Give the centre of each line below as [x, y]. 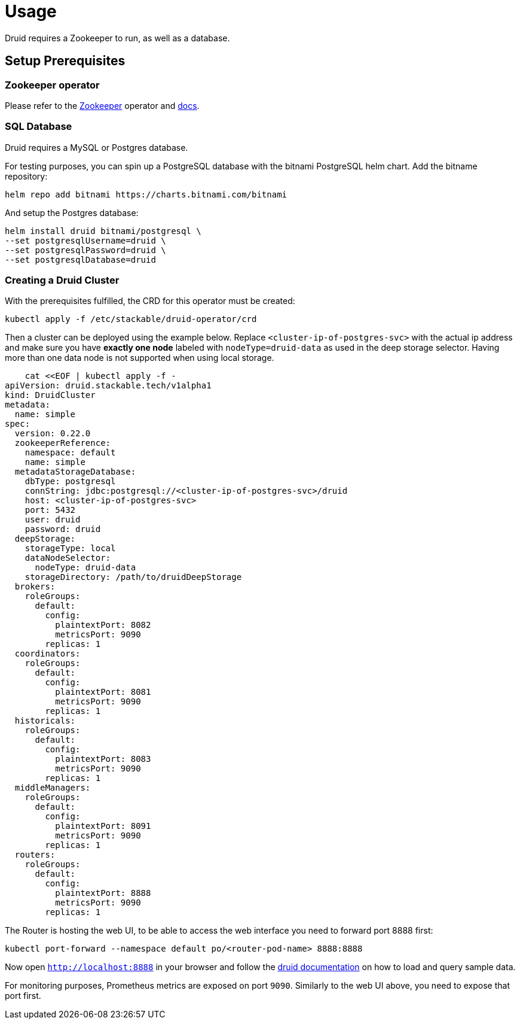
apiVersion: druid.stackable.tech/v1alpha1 [108, 386]
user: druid [53, 520]
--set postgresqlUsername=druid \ [85, 240]
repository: [26, 176]
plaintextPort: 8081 [103, 692]
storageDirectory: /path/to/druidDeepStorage [133, 577]
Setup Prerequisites [65, 61]
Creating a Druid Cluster [62, 280]
